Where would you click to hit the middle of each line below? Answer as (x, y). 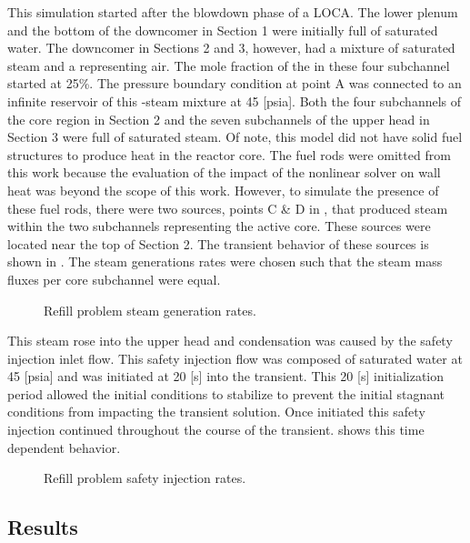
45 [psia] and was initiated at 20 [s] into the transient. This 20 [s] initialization (226, 376)
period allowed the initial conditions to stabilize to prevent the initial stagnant (226, 393)
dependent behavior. (64, 447)
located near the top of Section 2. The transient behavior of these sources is (218, 243)
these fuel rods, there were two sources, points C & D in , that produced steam (228, 208)
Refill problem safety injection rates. (145, 478)
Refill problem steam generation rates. (150, 310)
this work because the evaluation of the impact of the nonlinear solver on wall (224, 172)
